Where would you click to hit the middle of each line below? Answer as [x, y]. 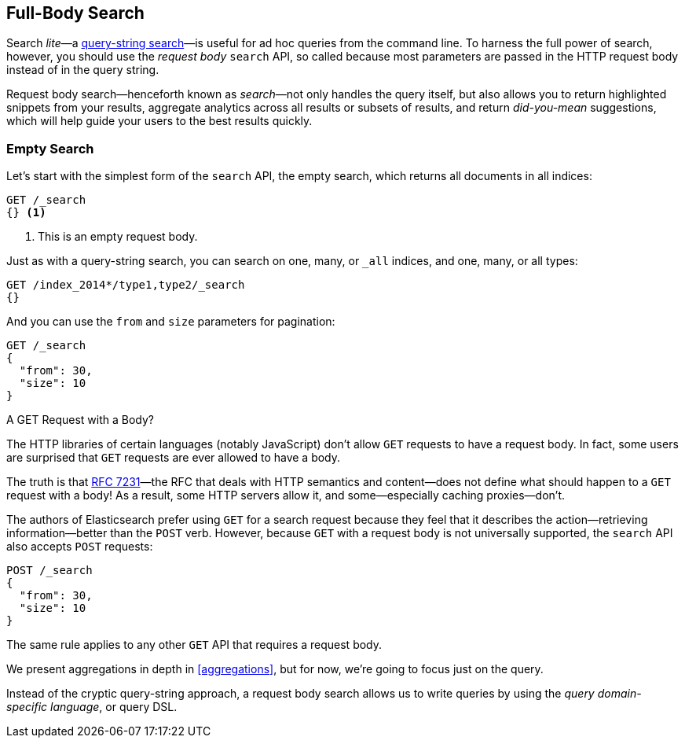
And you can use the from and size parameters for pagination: [171, 322]
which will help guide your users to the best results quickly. [159, 121]
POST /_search [49, 571]
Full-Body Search [75, 13]
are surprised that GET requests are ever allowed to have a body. [174, 458]
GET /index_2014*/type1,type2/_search [126, 285]
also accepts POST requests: [80, 547]
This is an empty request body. [118, 237]
